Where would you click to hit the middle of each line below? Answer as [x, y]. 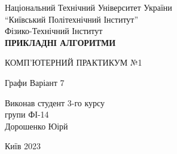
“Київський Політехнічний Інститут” [72, 19]
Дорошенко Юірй [36, 126]
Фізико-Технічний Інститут [54, 31]
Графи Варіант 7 [35, 82]
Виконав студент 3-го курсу [55, 102]
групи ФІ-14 [27, 114]
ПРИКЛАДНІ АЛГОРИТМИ [60, 42]
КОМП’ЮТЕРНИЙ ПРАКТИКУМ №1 [74, 62]
